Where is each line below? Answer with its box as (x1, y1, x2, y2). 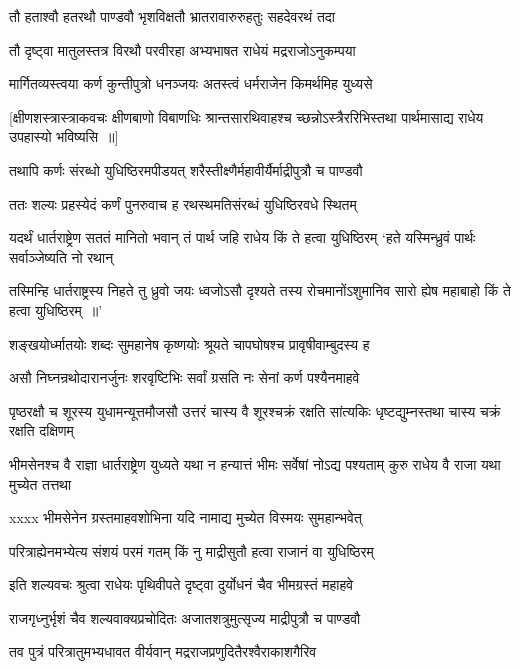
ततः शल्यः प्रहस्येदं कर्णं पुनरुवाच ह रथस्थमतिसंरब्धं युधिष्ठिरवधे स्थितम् (9, 193, 357, 214)
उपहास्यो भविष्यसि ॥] (9, 126, 119, 147)
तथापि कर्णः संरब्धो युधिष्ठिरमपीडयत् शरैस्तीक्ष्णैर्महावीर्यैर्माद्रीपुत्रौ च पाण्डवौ (9, 159, 363, 180)
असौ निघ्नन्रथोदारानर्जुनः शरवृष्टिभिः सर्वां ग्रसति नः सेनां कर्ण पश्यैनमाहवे (9, 367, 360, 388)
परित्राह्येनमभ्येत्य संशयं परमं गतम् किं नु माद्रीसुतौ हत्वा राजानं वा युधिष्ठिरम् (9, 540, 374, 561)
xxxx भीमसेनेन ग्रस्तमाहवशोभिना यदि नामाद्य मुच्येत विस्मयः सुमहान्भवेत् (9, 507, 362, 528)
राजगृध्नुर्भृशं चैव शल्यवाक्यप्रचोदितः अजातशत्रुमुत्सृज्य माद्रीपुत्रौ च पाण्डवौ (9, 607, 361, 628)
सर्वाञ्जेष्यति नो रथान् (9, 246, 114, 267)
